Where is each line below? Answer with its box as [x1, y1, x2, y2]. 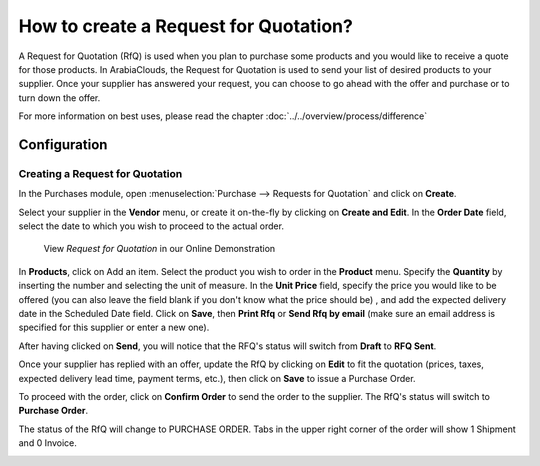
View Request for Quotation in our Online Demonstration [43, 243, 276, 255]
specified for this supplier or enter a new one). [18, 321, 210, 334]
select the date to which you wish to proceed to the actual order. [18, 220, 285, 232]
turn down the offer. [18, 91, 101, 104]
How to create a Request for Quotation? [18, 15, 354, 37]
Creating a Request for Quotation [18, 166, 183, 180]
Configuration [18, 136, 108, 153]
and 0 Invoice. [18, 437, 77, 449]
